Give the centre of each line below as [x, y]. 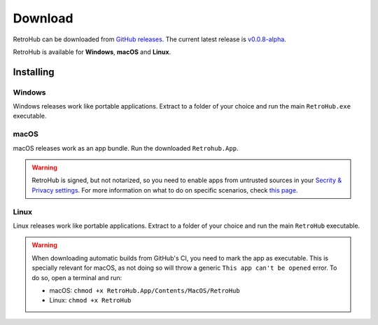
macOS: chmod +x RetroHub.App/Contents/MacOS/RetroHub [145, 290]
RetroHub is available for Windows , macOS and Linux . [92, 52]
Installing [34, 72]
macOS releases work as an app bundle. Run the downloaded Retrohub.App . [126, 148]
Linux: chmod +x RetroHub [90, 300]
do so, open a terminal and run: [77, 277]
